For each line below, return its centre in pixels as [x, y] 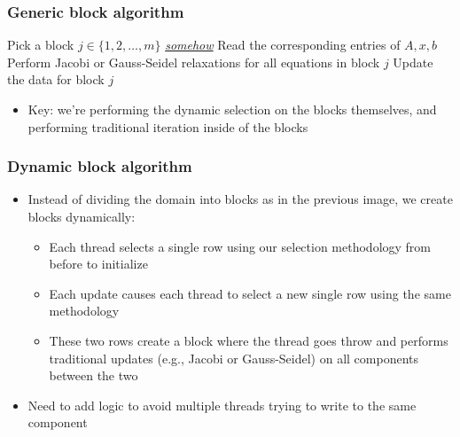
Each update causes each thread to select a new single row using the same [250, 293]
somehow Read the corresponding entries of [283, 45]
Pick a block [41, 45]
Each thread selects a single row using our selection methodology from [240, 246]
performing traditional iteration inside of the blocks [168, 126]
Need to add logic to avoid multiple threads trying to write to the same [222, 405]
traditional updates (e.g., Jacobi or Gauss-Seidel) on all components [234, 358]
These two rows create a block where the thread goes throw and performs [249, 340]
